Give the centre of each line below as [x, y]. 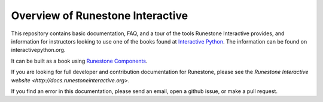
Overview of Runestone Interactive [100, 16]
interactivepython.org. [38, 50]
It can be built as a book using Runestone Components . [79, 61]
